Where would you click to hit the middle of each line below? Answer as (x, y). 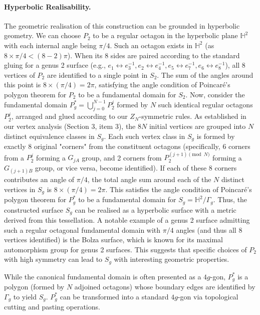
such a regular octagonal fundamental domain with (82, 229)
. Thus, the (230, 199)
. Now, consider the (215, 94)
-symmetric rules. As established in (193, 116)
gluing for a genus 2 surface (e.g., (55, 65)
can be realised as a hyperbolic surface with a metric (156, 209)
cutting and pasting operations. (52, 307)
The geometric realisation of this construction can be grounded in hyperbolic (122, 25)
